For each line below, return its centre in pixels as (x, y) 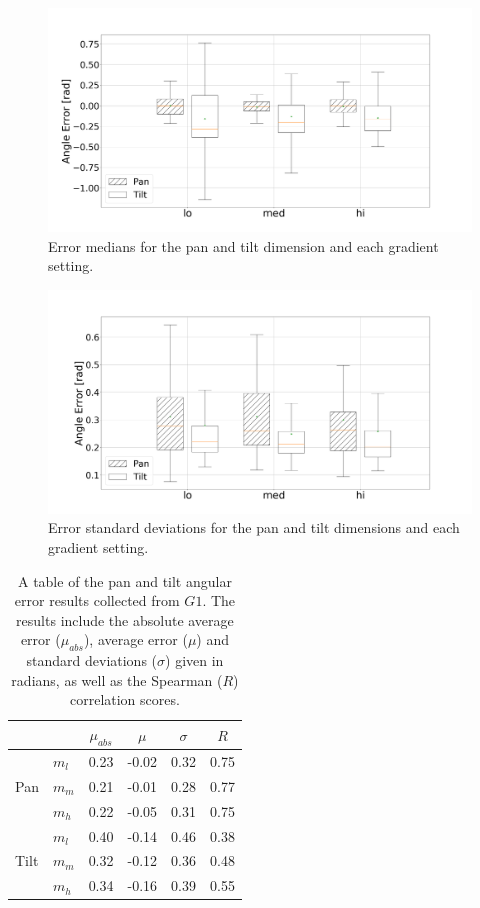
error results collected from (97, 600)
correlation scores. (124, 699)
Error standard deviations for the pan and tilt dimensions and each (254, 527)
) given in (194, 660)
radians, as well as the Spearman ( (117, 679)
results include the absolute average (125, 619)
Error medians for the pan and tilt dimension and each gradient (243, 245)
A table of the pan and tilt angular (124, 580)
